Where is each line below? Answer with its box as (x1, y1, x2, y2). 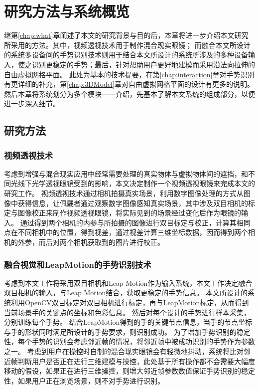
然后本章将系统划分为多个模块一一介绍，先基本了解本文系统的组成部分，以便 (4, 88, 255, 99)
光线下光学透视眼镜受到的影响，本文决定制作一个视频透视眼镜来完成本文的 (10, 178, 255, 189)
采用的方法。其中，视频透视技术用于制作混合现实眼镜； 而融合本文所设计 (10, 39, 251, 50)
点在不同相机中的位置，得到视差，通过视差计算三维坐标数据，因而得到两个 (4, 227, 248, 237)
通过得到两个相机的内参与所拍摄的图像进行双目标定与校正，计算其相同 (20, 217, 251, 227)
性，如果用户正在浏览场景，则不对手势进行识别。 (4, 375, 164, 386)
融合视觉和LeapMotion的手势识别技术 (4, 258, 151, 270)
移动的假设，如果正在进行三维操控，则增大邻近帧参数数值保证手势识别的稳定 (4, 366, 255, 376)
